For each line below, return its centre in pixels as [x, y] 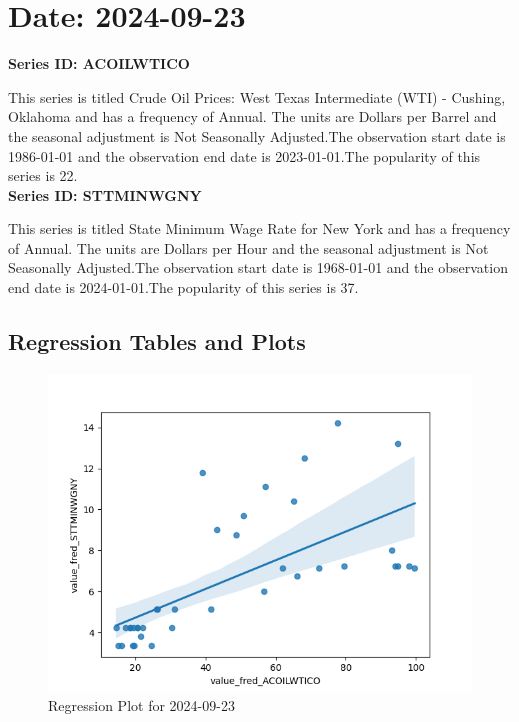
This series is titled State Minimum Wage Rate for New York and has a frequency [259, 228]
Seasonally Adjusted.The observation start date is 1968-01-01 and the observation [258, 267]
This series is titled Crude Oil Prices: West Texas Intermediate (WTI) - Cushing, [257, 96]
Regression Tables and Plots [157, 341]
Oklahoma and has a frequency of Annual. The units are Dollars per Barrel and [252, 116]
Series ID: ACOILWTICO [99, 63]
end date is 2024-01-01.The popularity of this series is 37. [183, 287]
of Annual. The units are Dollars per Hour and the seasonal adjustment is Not [248, 247]
